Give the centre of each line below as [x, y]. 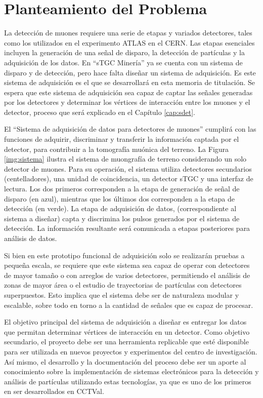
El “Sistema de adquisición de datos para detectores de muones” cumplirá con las [130, 129]
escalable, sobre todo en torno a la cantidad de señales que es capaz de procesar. [129, 305]
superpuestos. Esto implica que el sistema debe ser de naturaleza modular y [122, 294]
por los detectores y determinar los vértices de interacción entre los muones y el [127, 102]
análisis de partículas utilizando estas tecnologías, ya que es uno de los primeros [128, 381]
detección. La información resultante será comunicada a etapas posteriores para [127, 228]
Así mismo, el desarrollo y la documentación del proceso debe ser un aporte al [125, 361]
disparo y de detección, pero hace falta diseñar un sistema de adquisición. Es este [130, 72]
